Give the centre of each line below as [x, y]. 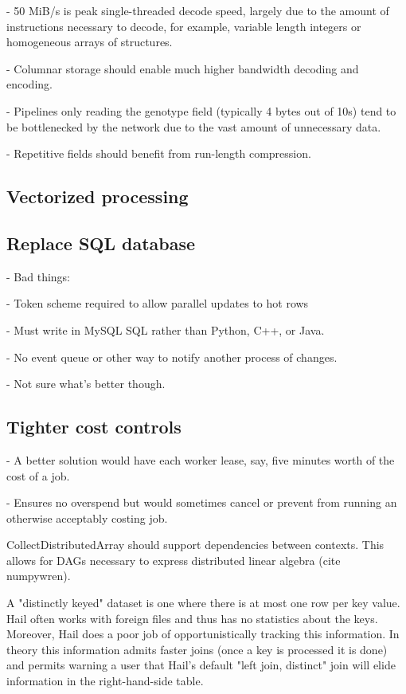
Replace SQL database [101, 243]
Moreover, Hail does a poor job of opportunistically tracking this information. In [203, 634]
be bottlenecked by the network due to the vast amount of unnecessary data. [194, 126]
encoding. [29, 84]
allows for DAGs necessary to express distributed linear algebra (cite [174, 560]
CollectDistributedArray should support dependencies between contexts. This [195, 545]
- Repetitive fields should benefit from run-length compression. [159, 153]
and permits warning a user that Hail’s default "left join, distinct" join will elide [201, 665]
